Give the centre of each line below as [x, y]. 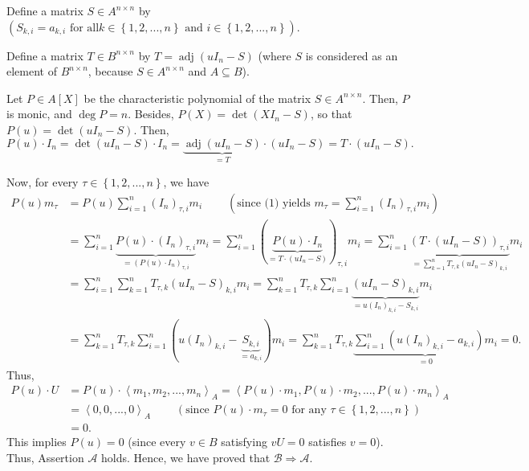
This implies [37, 441]
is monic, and [39, 114]
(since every [157, 441]
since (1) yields [274, 203]
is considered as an [352, 55]
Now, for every [43, 182]
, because [110, 71]
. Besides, [151, 114]
